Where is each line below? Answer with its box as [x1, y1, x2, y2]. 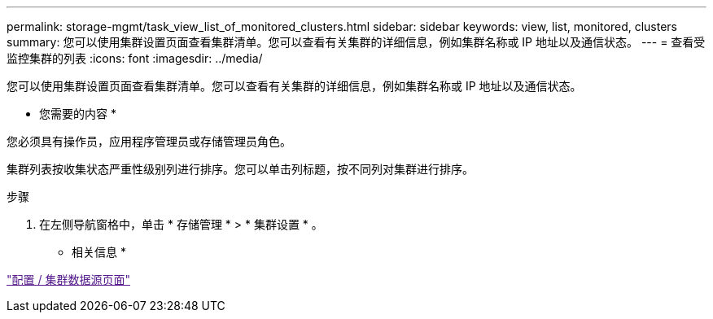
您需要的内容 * [39, 107, 116, 120]
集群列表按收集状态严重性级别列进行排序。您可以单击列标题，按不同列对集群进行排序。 [7, 162, 474, 176]
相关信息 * [72, 245, 126, 259]
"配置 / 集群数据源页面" [7, 273, 130, 286]
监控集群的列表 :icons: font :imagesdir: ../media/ [7, 51, 263, 65]
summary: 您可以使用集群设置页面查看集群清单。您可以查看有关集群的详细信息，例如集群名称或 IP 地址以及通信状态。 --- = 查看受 [7, 35, 706, 49]
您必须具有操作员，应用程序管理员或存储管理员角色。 [7, 134, 291, 148]
